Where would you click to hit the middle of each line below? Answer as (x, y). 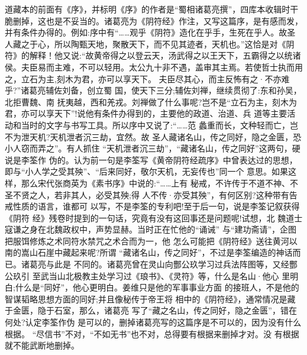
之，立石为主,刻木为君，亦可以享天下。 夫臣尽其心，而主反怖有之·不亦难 (147, 78)
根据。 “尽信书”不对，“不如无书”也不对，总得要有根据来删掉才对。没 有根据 (152, 333)
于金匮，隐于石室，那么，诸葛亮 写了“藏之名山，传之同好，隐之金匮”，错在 (151, 310)
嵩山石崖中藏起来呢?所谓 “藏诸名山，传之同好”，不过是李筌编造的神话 (157, 252)
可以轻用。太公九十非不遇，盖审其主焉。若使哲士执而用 (195, 67)
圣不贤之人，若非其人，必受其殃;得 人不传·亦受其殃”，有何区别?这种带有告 (151, 194)
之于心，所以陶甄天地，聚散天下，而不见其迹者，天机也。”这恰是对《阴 (158, 43)
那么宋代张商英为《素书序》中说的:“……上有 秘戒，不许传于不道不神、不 (159, 183)
